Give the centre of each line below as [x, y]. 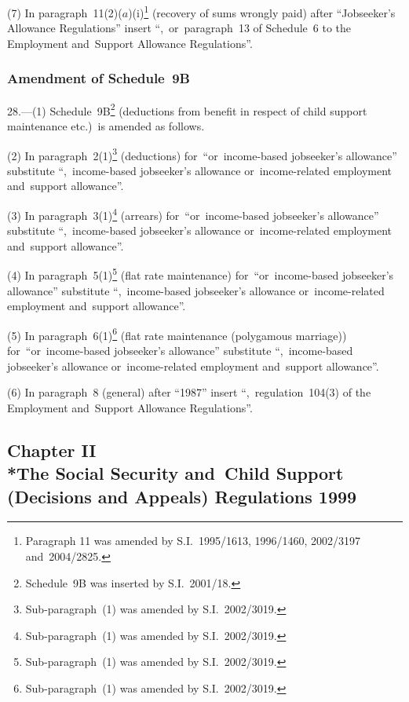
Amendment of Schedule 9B [99, 78]
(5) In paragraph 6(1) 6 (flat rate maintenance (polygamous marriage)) [177, 334]
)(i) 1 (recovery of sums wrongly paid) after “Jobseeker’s [262, 11]
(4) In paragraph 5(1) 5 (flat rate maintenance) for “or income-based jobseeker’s [201, 274]
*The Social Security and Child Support [175, 473]
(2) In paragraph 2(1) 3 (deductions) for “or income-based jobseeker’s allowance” [202, 154]
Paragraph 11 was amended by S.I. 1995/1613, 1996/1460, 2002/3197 [193, 541]
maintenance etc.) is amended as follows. [106, 125]
